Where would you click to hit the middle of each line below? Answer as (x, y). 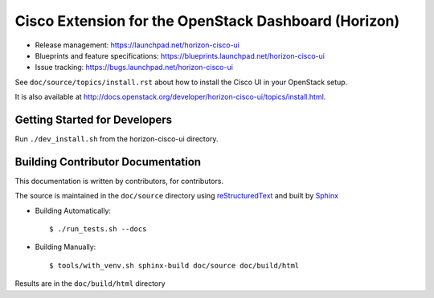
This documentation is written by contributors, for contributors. (119, 181)
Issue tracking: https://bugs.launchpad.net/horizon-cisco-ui (134, 67)
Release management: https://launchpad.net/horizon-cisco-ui (137, 45)
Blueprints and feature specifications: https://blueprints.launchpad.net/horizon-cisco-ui (180, 55)
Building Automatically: (73, 210)
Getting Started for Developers (94, 119)
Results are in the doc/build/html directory (90, 284)
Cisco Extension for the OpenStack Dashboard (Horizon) (207, 21)
